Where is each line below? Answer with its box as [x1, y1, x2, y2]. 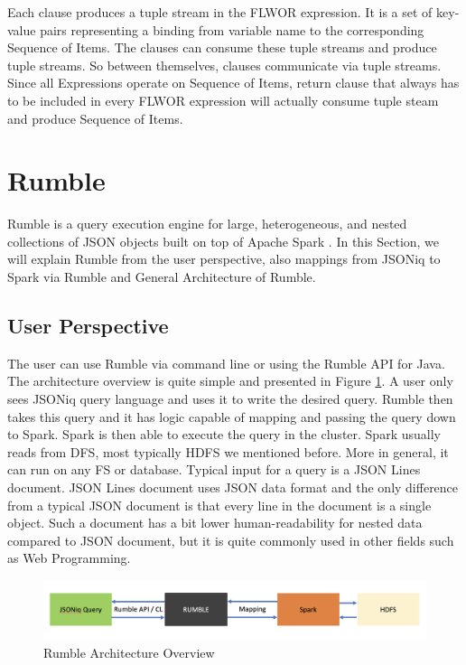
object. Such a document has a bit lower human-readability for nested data [7, 513, 423, 532]
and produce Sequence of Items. [7, 108, 183, 127]
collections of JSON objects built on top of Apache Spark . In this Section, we [7, 231, 440, 250]
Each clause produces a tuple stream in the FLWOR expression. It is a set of [7, 3, 433, 21]
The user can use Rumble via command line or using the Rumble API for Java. [7, 353, 445, 372]
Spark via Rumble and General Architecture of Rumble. [7, 267, 316, 286]
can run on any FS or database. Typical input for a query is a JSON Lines [7, 460, 421, 479]
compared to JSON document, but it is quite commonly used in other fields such [7, 530, 454, 549]
